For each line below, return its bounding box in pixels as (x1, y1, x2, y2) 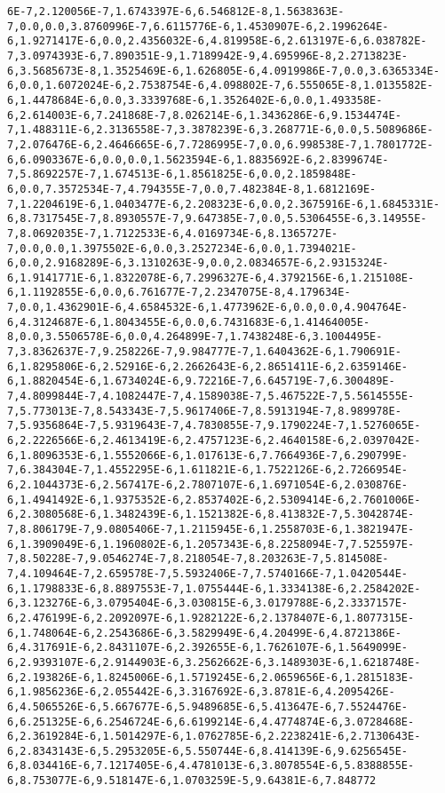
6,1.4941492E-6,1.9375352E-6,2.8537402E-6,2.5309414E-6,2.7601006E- (7, 493, 421, 506)
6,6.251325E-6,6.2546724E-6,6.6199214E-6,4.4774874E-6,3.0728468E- (7, 715, 415, 728)
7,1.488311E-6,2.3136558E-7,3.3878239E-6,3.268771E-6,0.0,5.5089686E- (7, 123, 433, 137)
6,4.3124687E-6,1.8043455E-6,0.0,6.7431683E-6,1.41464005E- (7, 315, 370, 329)
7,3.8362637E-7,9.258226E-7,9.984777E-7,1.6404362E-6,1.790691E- (7, 345, 401, 359)
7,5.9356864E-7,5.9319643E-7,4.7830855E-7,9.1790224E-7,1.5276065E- (7, 419, 421, 432)
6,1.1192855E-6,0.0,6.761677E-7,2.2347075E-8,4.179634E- (7, 286, 351, 299)
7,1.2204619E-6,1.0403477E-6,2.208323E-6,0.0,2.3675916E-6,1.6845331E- (7, 197, 440, 210)
